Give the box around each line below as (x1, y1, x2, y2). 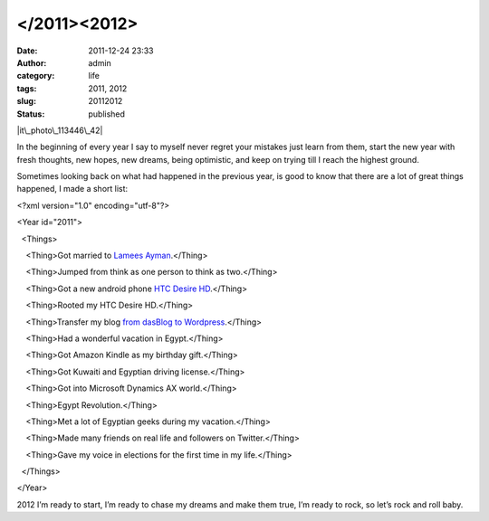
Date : (16, 45, 38, 56)
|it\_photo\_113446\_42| (16, 125, 103, 136)
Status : (16, 109, 45, 119)
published (88, 109, 126, 119)
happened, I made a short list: (16, 184, 129, 194)
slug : (16, 96, 36, 107)
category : (16, 71, 55, 81)
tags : (16, 82, 37, 94)
